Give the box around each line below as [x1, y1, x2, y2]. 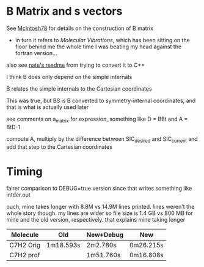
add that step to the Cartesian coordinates [6, 143, 113, 151]
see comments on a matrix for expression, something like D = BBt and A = [6, 115, 188, 124]
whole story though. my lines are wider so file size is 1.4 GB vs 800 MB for [6, 209, 194, 217]
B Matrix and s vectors [6, 4, 123, 18]
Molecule [11, 231, 39, 239]
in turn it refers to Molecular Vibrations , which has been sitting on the [15, 36, 191, 43]
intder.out [6, 191, 31, 198]
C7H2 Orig [9, 241, 41, 249]
